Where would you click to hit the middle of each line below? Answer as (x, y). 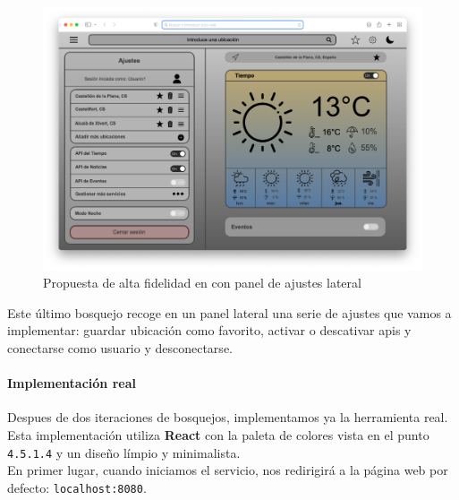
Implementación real (72, 383)
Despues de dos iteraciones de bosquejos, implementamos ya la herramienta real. (228, 417)
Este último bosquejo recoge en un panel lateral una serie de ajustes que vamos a (229, 312)
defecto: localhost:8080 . (77, 487)
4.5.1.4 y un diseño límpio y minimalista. (124, 452)
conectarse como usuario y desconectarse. (120, 347)
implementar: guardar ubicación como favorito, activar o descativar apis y (209, 330)
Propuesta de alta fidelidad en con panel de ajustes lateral (202, 283)
